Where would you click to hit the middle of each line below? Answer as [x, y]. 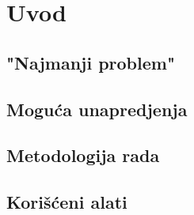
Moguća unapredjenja [97, 109]
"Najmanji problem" [91, 62]
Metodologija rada [83, 155]
